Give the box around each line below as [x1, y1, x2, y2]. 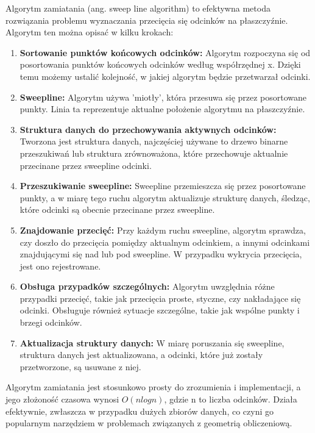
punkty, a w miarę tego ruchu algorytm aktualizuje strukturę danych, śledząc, [19, 191, 310, 204]
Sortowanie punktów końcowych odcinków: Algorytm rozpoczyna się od [19, 46, 311, 59]
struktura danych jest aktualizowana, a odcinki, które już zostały [19, 348, 263, 361]
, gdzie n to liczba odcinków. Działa [164, 393, 297, 406]
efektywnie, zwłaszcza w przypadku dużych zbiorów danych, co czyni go [5, 404, 274, 417]
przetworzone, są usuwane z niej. [19, 360, 141, 373]
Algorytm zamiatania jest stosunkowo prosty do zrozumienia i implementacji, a [5, 381, 301, 393]
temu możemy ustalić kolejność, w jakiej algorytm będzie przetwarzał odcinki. [19, 70, 311, 82]
